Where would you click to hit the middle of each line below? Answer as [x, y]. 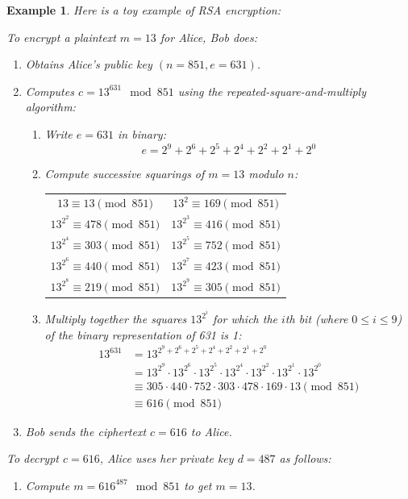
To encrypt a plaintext [61, 37]
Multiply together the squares [116, 319]
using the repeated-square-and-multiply [272, 91]
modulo [266, 174]
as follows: [305, 458]
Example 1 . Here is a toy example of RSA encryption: [144, 10]
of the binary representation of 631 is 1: [143, 334]
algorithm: [50, 107]
